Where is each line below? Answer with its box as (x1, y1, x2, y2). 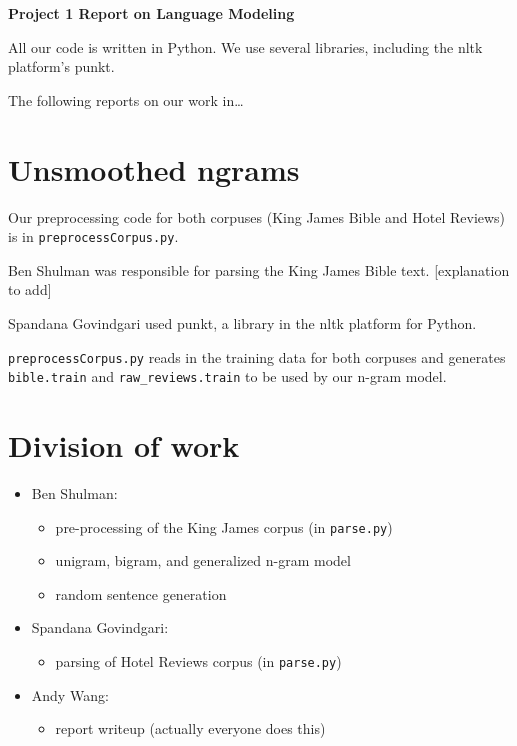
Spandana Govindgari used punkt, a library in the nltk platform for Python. (8, 312, 477, 333)
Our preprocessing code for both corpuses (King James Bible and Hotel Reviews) (8, 206, 506, 227)
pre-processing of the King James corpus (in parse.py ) (55, 516, 393, 537)
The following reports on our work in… (8, 89, 244, 110)
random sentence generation (55, 583, 227, 604)
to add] (8, 279, 52, 300)
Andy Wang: (31, 684, 109, 705)
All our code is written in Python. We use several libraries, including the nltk (8, 36, 483, 57)
